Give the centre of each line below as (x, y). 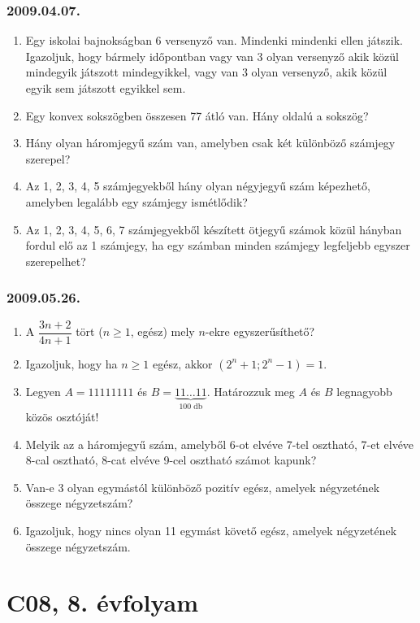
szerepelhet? (56, 261)
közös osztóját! (62, 417)
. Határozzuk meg (251, 391)
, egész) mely (162, 331)
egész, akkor (182, 363)
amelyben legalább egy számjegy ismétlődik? (136, 201)
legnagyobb (364, 391)
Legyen (43, 391)
